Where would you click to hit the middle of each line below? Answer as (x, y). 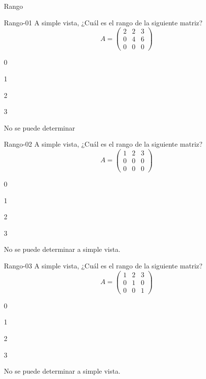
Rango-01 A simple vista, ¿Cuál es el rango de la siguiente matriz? (103, 22)
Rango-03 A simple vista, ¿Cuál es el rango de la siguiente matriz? (103, 266)
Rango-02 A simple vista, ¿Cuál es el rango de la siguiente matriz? (103, 144)
